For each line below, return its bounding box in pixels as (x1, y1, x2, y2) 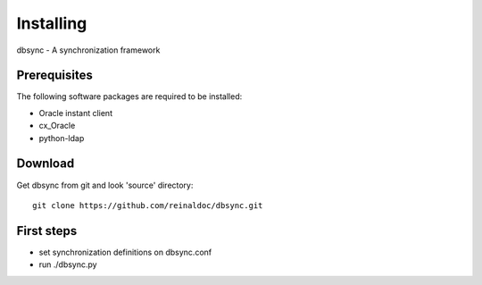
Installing (16, 13, 87, 33)
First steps (16, 223, 78, 239)
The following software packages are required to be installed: (16, 91, 243, 102)
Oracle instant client (38, 107, 113, 118)
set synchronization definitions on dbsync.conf (38, 247, 212, 257)
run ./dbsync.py (38, 259, 97, 270)
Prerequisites (16, 68, 93, 83)
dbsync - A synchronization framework (16, 45, 161, 55)
